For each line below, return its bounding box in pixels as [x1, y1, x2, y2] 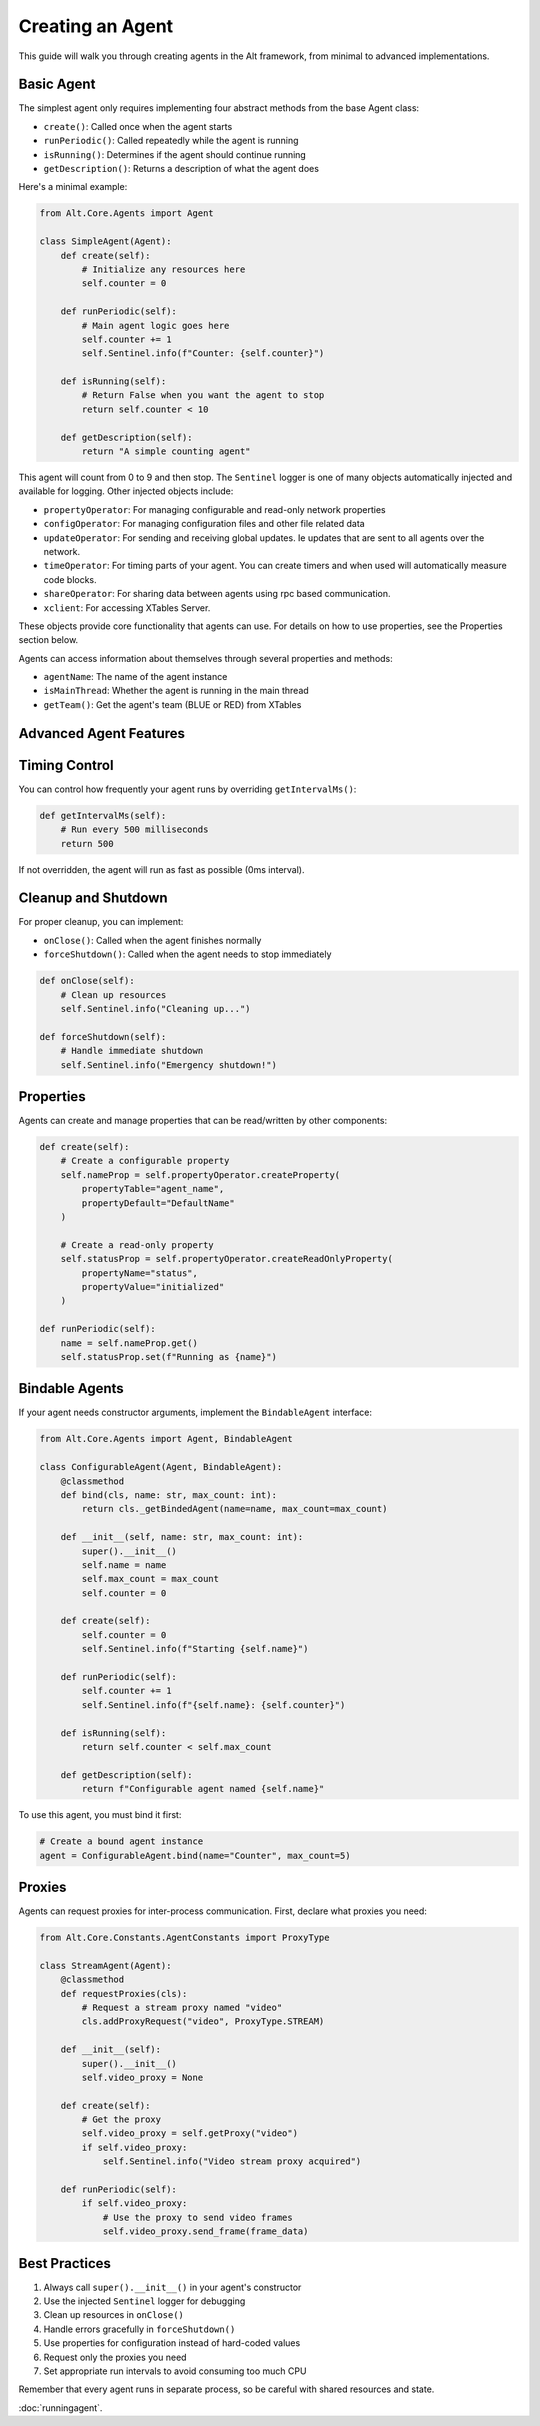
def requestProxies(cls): [60, 1988, 188, 1999]
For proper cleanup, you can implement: [18, 916, 184, 928]
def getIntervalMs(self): [39, 810, 167, 821]
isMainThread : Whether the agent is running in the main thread [43, 685, 309, 697]
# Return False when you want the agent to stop [81, 390, 325, 401]
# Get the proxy [81, 2114, 162, 2125]
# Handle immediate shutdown [60, 1045, 204, 1057]
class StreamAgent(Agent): [39, 1960, 172, 1971]
